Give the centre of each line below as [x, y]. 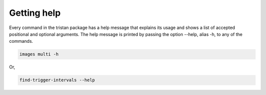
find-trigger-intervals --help [57, 80]
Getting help [35, 13]
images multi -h [39, 54]
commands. [21, 41]
